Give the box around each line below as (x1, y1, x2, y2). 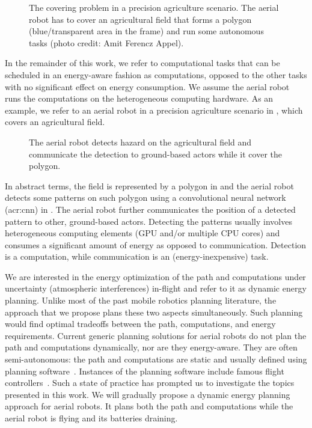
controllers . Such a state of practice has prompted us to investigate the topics (5, 376, 295, 389)
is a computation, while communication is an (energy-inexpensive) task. (5, 250, 269, 263)
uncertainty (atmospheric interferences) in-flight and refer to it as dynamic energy (5, 282, 307, 295)
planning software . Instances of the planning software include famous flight (5, 364, 284, 377)
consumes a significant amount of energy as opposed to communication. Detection (5, 238, 307, 251)
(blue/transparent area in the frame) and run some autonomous (29, 25, 264, 37)
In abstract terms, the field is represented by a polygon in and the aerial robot (5, 179, 294, 192)
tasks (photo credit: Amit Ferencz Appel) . (29, 36, 184, 49)
